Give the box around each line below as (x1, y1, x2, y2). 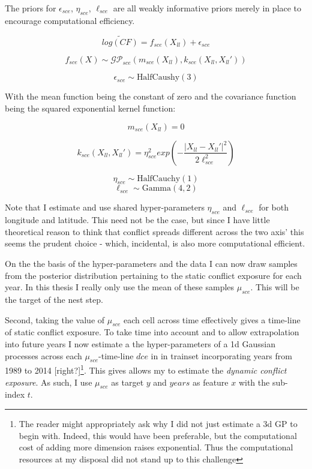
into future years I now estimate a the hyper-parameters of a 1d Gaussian (5, 337, 275, 350)
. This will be (250, 281, 299, 293)
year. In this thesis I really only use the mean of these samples (5, 281, 235, 293)
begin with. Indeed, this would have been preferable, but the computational (19, 429, 297, 441)
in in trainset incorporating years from (151, 349, 292, 362)
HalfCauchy (137, 174, 181, 183)
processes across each (5, 349, 82, 362)
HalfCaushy (136, 73, 180, 82)
